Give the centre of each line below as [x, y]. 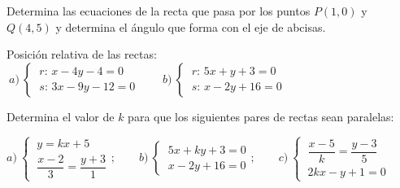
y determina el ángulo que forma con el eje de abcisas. [191, 26]
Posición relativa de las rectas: [82, 54]
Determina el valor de [61, 116]
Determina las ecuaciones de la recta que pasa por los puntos [159, 11]
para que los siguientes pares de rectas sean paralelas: [261, 116]
